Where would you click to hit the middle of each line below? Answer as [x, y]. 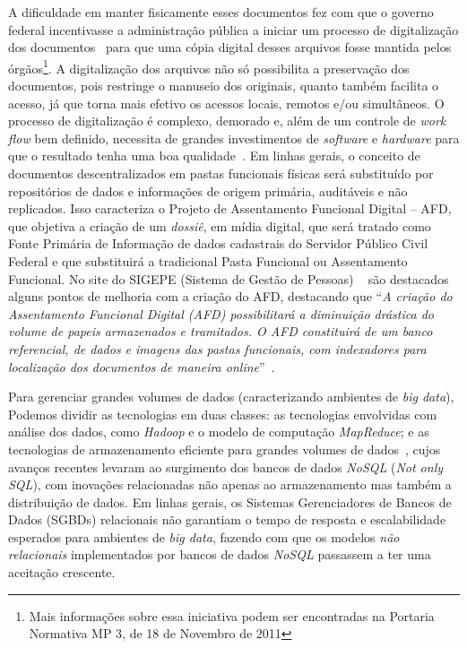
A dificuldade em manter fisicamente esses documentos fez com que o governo [221, 12]
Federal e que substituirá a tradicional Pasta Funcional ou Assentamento [208, 260]
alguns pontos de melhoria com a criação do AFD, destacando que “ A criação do [230, 296]
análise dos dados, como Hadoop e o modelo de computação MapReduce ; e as [219, 432]
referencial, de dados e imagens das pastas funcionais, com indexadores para [217, 348]
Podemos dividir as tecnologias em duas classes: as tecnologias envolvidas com [223, 414]
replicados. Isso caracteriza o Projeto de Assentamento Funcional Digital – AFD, [230, 208]
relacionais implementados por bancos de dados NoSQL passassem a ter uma [220, 554]
